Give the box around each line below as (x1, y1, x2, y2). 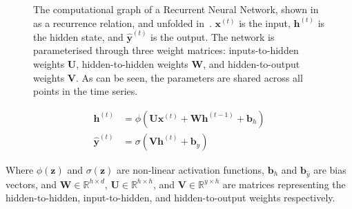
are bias (313, 162, 346, 176)
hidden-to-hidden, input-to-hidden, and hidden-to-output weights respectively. (6, 190, 335, 205)
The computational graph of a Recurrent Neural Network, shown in (33, 2, 319, 16)
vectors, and (6, 176, 57, 191)
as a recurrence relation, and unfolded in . (33, 15, 212, 30)
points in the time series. (33, 84, 138, 98)
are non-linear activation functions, (116, 162, 265, 176)
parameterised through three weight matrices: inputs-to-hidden (33, 43, 299, 57)
